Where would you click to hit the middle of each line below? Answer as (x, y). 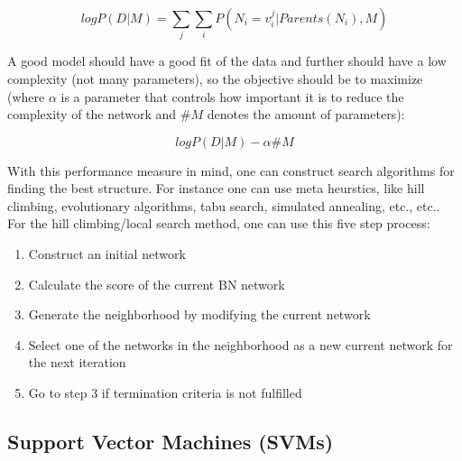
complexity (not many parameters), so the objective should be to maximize (215, 78)
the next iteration (77, 362)
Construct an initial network (107, 254)
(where (26, 96)
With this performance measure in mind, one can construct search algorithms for (231, 170)
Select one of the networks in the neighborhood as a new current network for (240, 344)
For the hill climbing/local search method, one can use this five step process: (219, 223)
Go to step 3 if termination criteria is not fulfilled (165, 393)
